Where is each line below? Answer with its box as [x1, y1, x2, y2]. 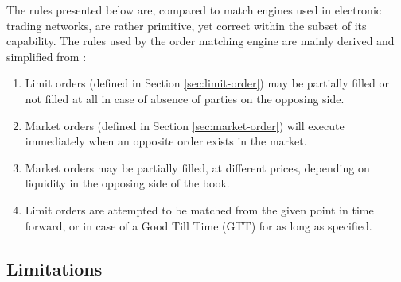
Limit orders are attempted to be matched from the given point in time [25, 201, 374, 218]
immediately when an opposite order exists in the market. [25, 133, 307, 149]
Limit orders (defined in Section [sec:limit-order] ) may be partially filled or [25, 75, 389, 91]
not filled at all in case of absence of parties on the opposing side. [25, 90, 345, 106]
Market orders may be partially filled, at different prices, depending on [25, 159, 370, 176]
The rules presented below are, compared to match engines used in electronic [6, 2, 382, 17]
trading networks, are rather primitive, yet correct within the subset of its [6, 17, 367, 33]
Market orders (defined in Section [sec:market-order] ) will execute [25, 117, 345, 133]
